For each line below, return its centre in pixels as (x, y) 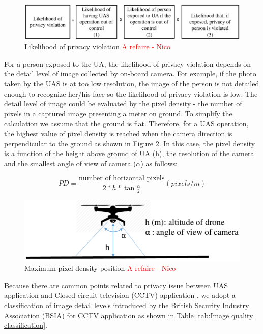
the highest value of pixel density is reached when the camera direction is (118, 133)
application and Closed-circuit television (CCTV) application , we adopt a (120, 295)
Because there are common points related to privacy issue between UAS (116, 285)
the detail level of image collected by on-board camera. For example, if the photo (130, 73)
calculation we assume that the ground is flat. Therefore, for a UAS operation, (126, 123)
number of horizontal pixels (122, 179)
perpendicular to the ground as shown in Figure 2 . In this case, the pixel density (130, 143)
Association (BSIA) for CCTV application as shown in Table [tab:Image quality (129, 315)
